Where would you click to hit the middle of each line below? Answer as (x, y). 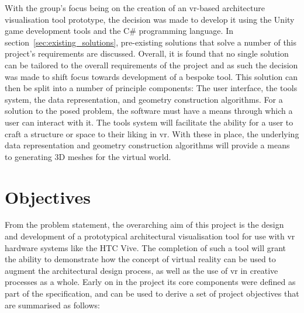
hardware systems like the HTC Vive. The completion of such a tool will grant (146, 247)
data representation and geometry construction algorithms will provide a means (147, 145)
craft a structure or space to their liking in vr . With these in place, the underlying (152, 133)
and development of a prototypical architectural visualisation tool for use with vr (150, 236)
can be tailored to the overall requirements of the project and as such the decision (151, 65)
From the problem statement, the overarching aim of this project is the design (144, 225)
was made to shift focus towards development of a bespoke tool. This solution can (151, 76)
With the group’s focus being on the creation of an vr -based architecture (135, 8)
